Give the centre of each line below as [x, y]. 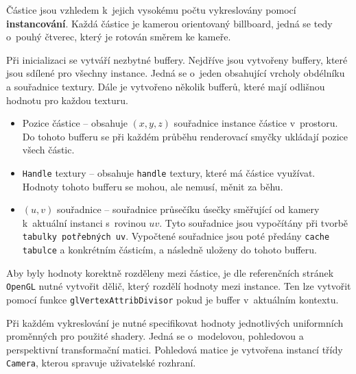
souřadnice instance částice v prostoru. [256, 123]
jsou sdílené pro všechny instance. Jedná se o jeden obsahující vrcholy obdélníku [176, 73]
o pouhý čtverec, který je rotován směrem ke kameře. [119, 37]
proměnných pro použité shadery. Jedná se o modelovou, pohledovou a [155, 336]
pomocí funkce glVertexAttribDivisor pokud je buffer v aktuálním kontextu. [173, 299]
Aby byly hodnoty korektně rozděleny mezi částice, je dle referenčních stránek [170, 272]
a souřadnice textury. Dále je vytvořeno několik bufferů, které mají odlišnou [166, 86]
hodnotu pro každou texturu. [67, 100]
